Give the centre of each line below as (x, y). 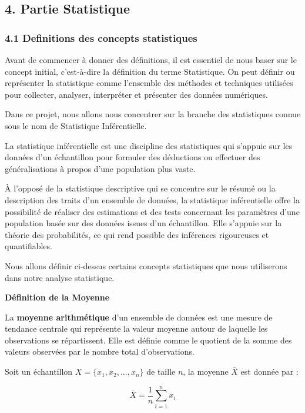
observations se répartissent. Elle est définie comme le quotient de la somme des (148, 340)
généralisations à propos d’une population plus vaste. (100, 168)
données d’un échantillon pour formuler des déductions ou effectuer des (133, 157)
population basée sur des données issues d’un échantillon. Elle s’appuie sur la (143, 223)
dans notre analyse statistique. (60, 277)
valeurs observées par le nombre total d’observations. (100, 351)
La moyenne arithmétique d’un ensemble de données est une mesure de (139, 317)
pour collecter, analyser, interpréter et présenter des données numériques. (136, 94)
